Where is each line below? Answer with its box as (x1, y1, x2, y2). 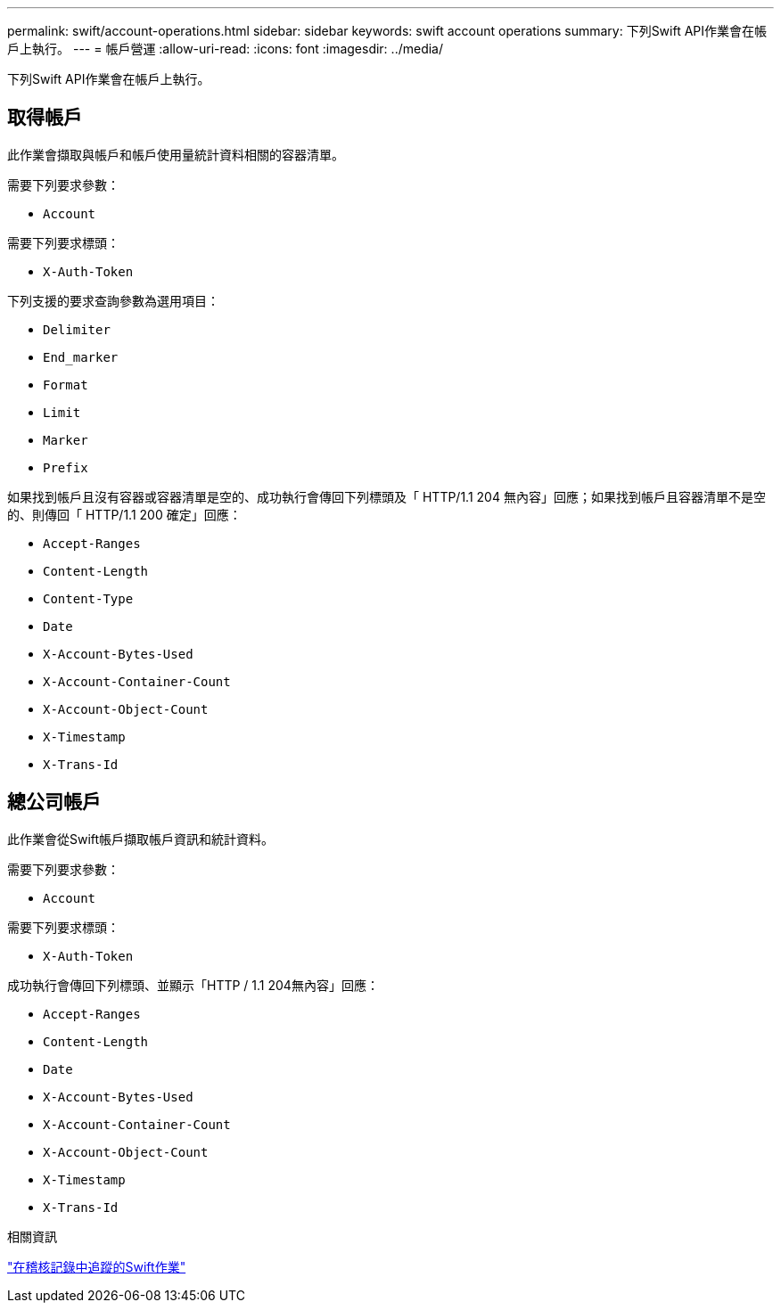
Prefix (43, 460, 88, 475)
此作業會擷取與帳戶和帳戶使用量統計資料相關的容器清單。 (7, 146, 344, 162)
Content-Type (43, 591, 134, 606)
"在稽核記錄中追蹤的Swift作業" (7, 1258, 186, 1274)
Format (43, 377, 88, 392)
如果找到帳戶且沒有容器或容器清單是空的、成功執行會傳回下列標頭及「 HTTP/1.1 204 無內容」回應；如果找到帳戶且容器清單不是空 (7, 488, 766, 504)
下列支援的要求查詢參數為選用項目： (7, 292, 219, 308)
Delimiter (43, 322, 111, 337)
